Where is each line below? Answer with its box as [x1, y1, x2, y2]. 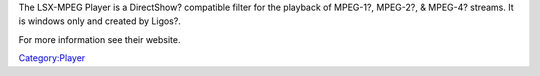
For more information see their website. [18, 33, 181, 45]
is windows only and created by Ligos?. [18, 15, 182, 27]
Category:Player [18, 52, 86, 64]
